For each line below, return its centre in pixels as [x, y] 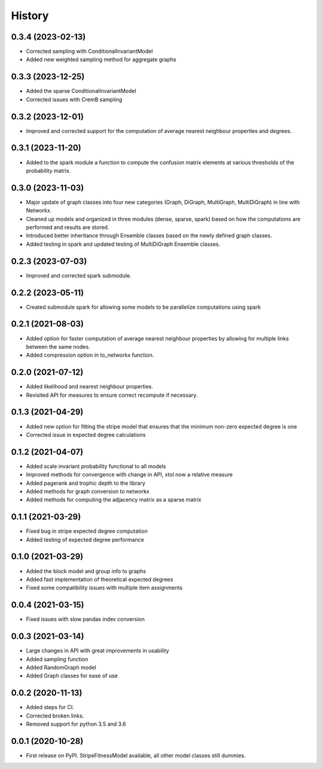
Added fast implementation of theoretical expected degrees [100, 579]
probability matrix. [48, 170]
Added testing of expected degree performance [85, 539]
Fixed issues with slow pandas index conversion [85, 619]
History [30, 16]
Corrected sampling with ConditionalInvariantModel [89, 52]
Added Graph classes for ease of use [72, 676]
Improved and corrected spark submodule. [79, 275]
